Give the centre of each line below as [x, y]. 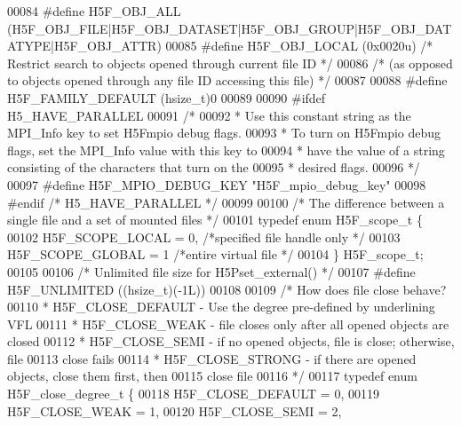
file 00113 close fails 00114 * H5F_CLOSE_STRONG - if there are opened [212, 358]
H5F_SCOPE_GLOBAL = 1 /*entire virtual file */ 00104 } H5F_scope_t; [215, 254]
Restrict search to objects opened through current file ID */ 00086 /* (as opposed [230, 63]
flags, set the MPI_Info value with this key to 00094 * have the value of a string [226, 150]
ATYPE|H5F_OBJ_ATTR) [84, 46]
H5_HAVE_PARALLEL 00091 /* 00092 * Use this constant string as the [209, 115]
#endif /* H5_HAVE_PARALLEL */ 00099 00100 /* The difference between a [226, 202]
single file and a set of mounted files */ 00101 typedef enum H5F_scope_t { [215, 220]
